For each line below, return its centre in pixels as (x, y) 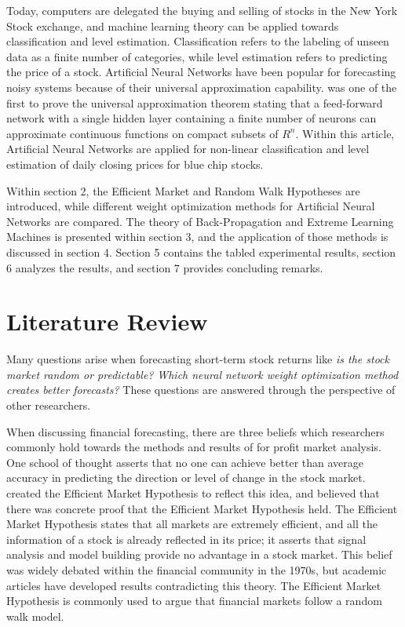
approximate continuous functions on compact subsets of (142, 133)
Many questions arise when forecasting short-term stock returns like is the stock (198, 359)
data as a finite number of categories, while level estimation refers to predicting (197, 56)
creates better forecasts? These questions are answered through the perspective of (201, 390)
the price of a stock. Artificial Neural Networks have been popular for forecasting (201, 72)
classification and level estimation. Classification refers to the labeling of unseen (198, 41)
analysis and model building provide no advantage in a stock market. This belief (199, 554)
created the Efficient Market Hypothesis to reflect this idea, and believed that (193, 492)
